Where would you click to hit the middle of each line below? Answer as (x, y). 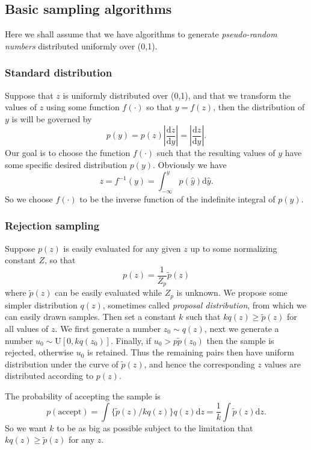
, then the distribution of (259, 107)
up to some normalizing (234, 248)
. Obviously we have (190, 164)
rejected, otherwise (39, 352)
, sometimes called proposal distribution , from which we (204, 305)
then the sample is (240, 340)
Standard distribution (59, 73)
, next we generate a (242, 329)
